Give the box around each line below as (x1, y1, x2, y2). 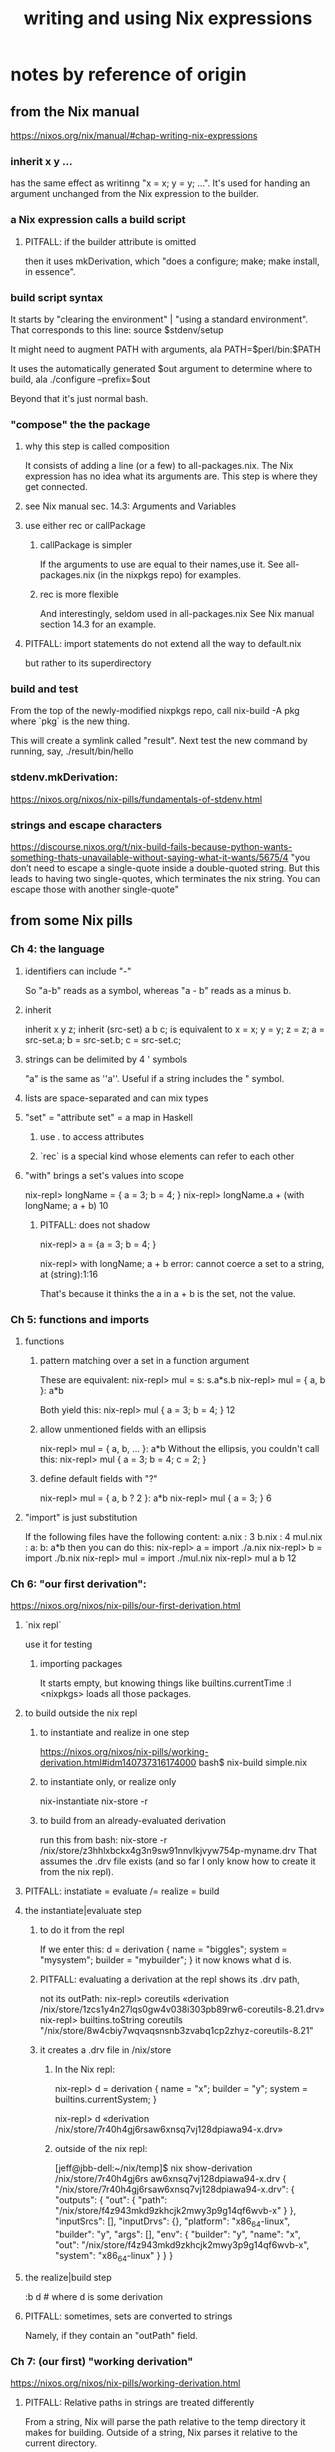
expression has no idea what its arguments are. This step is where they (24, 470, 318, 482)
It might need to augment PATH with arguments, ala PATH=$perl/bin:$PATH (10, 343, 321, 355)
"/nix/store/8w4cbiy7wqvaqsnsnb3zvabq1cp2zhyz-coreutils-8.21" (39, 2025, 314, 2037)
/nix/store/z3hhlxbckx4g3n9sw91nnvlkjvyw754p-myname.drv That (39, 1845, 318, 1857)
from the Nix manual (10, 103, 140, 120)
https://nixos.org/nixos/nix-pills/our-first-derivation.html (10, 1600, 242, 1612)
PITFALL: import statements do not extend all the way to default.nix (24, 638, 302, 650)
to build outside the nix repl (24, 1707, 138, 1719)
